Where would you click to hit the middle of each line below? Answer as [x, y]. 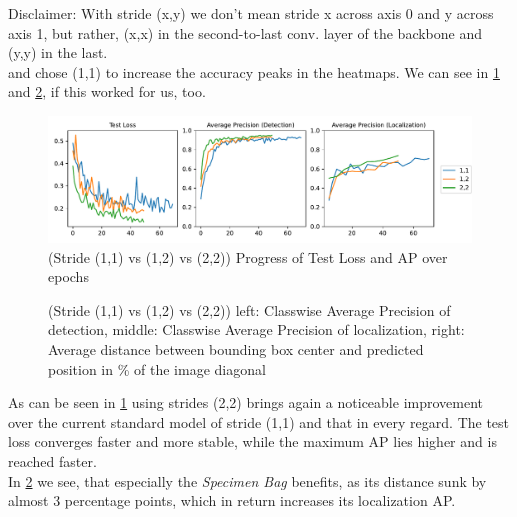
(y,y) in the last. [58, 52]
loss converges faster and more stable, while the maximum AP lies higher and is [252, 441]
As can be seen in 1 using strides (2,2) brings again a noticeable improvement [246, 402]
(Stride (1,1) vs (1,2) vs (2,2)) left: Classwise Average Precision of [249, 309]
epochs [68, 276]
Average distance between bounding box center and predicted [236, 349]
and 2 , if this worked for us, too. [107, 91]
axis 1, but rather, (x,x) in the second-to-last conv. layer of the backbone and [245, 32]
